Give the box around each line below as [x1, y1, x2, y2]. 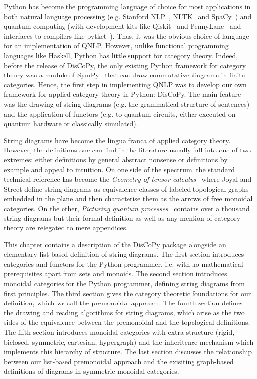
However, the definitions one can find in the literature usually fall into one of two [4, 145, 251, 155]
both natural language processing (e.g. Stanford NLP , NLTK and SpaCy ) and [4, 11, 252, 21]
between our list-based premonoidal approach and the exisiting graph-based [4, 356, 234, 366]
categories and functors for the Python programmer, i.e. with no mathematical [4, 258, 243, 269]
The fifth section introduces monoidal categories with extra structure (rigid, [4, 327, 235, 337]
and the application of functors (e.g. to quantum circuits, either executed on [4, 108, 236, 119]
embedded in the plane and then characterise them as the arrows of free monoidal [4, 193, 253, 204]
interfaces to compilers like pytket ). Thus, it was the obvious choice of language [4, 30, 249, 41]
